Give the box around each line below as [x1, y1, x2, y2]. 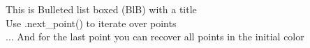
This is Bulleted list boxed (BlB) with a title [6, 2, 197, 16]
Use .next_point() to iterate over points [6, 15, 177, 30]
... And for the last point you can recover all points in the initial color [6, 29, 304, 44]
